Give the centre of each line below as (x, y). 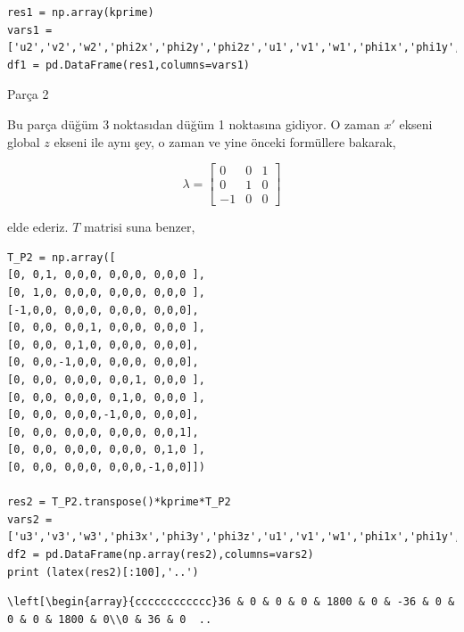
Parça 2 (28, 94)
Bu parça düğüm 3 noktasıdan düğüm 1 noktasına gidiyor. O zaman (194, 123)
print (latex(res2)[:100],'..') (103, 572)
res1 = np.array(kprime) (81, 12)
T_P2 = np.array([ (62, 257)
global (24, 141)
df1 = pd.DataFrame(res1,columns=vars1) (129, 65)
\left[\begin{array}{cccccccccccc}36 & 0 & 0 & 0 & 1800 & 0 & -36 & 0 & (231, 602)
